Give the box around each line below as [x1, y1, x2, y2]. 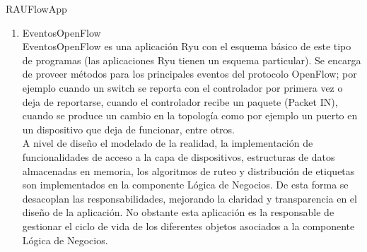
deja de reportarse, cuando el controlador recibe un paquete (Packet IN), [22, 94, 338, 109]
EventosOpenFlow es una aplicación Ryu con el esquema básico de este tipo [22, 39, 351, 54]
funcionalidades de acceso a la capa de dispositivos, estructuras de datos [22, 149, 335, 164]
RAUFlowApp [6, 1, 67, 16]
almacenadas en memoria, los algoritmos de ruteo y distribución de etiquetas [22, 163, 355, 178]
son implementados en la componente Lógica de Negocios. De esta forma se [22, 177, 349, 192]
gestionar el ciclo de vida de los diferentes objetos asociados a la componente [22, 218, 355, 233]
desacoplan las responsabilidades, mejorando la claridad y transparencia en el [22, 191, 357, 205]
